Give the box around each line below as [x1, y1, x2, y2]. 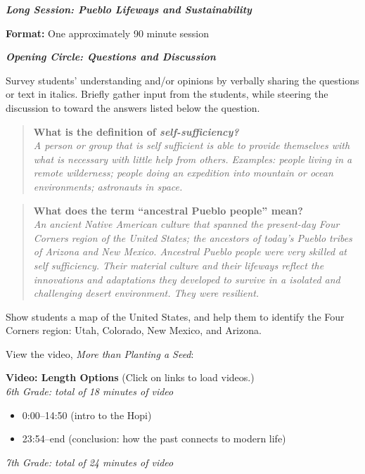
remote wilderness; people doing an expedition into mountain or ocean [33, 165, 333, 180]
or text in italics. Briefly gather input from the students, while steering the [6, 87, 328, 101]
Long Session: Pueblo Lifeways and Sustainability [6, 2, 252, 16]
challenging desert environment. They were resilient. [33, 286, 260, 300]
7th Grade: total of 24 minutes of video [6, 454, 174, 469]
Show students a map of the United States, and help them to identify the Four [6, 309, 345, 324]
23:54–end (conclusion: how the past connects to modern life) [22, 431, 286, 446]
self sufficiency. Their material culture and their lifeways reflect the [33, 257, 324, 272]
